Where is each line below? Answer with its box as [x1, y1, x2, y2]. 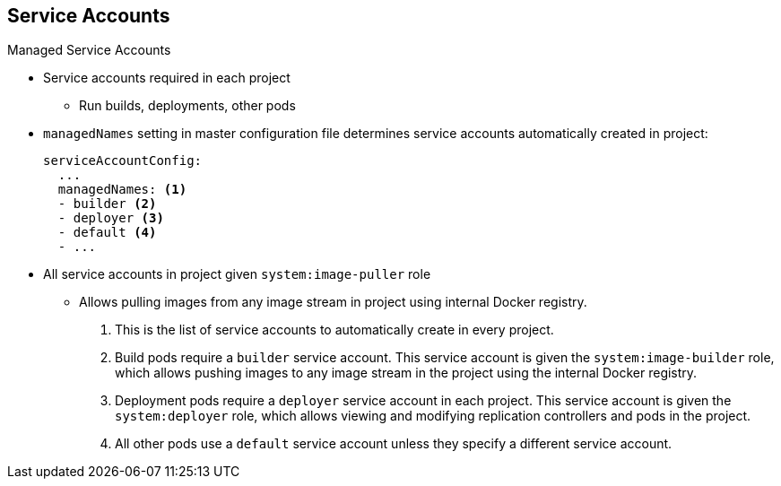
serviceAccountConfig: [43, 153, 203, 169]
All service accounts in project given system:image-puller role [43, 266, 431, 282]
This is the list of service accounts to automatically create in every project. [115, 322, 554, 338]
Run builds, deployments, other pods [79, 98, 296, 114]
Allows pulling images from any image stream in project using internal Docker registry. [79, 294, 587, 310]
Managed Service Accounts [7, 42, 171, 58]
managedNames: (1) [57, 182, 187, 197]
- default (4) [57, 225, 157, 240]
